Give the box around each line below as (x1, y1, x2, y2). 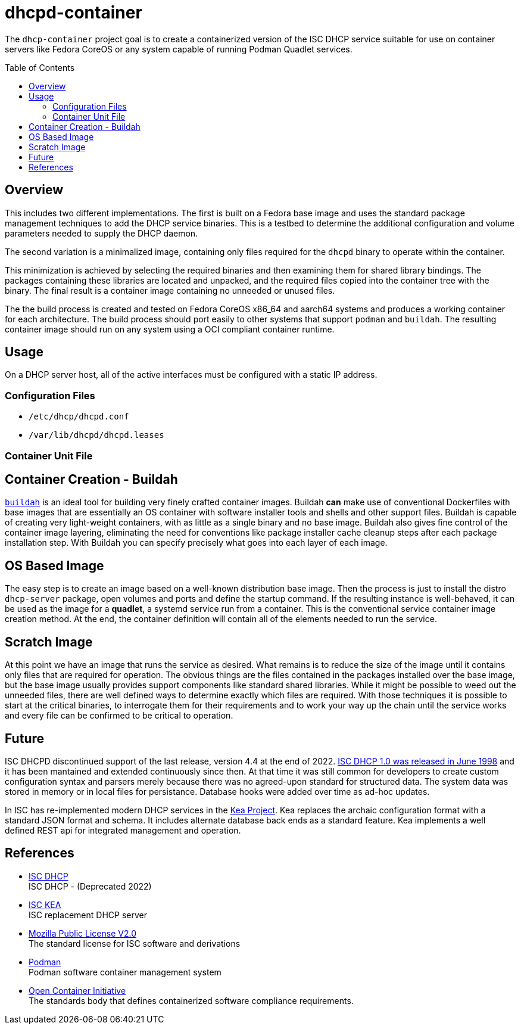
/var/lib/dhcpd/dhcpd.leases (29, 430, 164, 440)
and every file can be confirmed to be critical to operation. (5, 710, 233, 721)
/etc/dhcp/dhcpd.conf (29, 412, 129, 422)
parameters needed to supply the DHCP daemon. (5, 228, 198, 238)
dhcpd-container (5, 2, 142, 23)
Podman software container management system (29, 966, 221, 977)
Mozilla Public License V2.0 (29, 928, 136, 938)
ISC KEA (29, 899, 61, 910)
